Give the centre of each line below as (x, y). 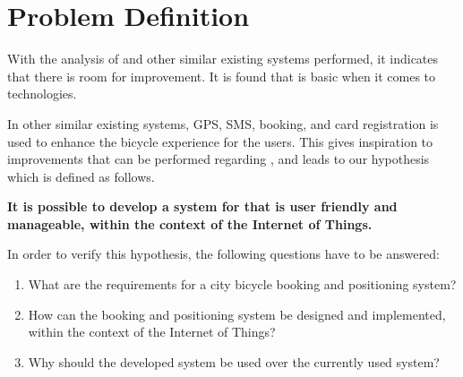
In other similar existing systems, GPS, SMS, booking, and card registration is (223, 123)
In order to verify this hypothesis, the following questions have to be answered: (223, 254)
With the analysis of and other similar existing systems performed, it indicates (223, 59)
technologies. (42, 94)
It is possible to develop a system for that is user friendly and (202, 206)
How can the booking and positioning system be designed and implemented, (237, 314)
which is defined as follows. (81, 176)
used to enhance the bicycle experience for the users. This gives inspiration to (220, 141)
